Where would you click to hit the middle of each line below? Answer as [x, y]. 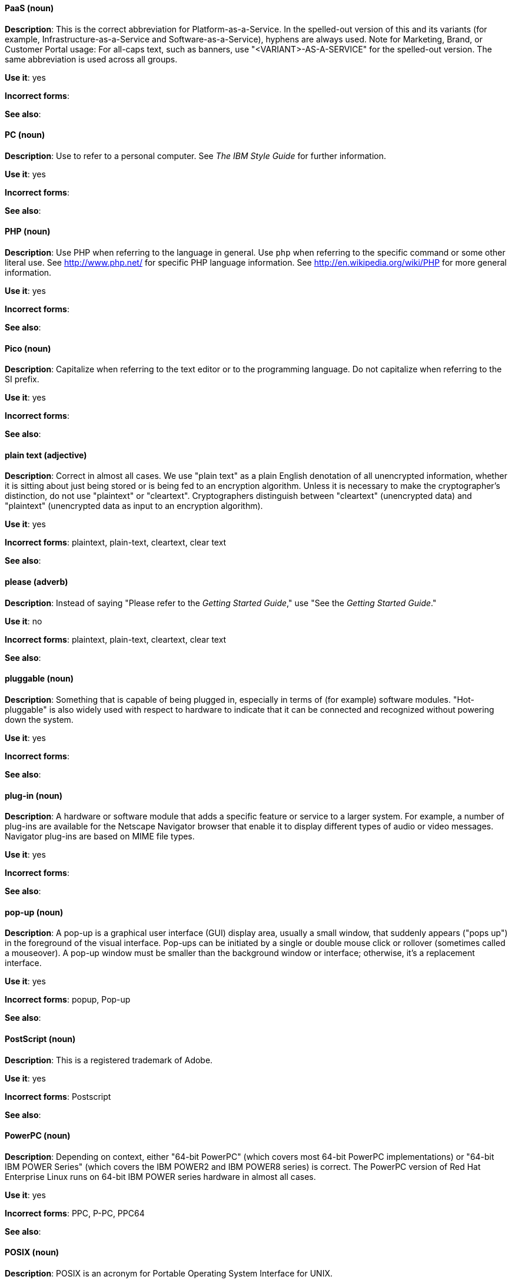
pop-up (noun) [34, 912]
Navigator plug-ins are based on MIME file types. [100, 836]
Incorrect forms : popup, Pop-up [68, 1000]
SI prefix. [22, 379]
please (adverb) [36, 582]
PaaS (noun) [29, 8]
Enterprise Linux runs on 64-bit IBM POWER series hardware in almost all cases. [160, 1176]
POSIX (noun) [32, 1252]
